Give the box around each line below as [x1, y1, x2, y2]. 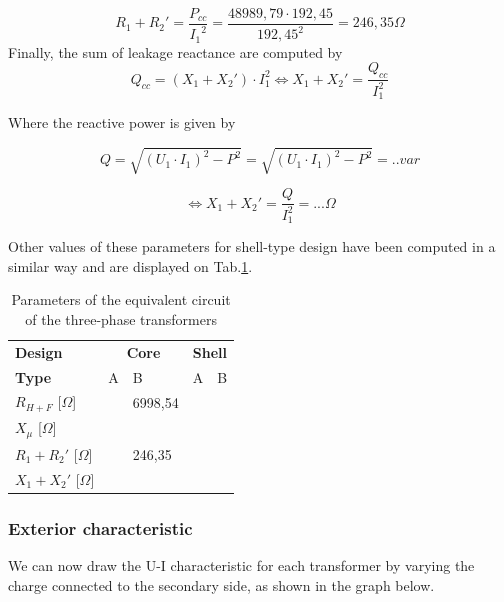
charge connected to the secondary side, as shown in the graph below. [8, 574, 435, 595]
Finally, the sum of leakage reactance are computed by [8, 41, 343, 62]
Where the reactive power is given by [8, 112, 236, 133]
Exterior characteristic [8, 515, 193, 540]
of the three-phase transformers [25, 308, 217, 329]
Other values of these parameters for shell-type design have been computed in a [8, 236, 496, 257]
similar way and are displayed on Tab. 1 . [8, 255, 253, 276]
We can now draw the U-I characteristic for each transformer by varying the [8, 554, 475, 575]
